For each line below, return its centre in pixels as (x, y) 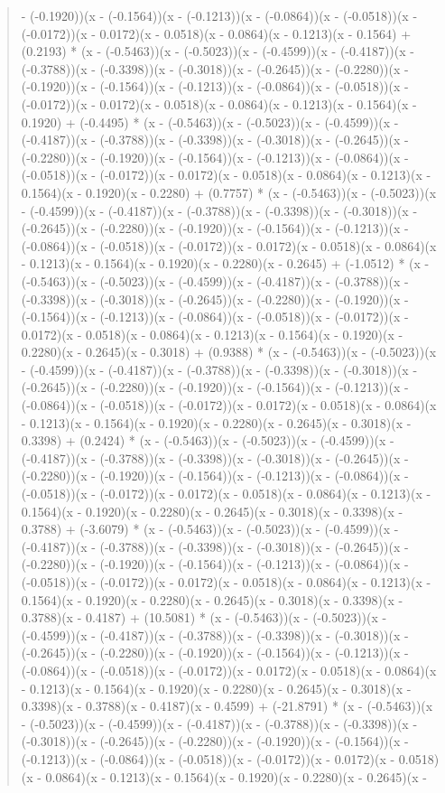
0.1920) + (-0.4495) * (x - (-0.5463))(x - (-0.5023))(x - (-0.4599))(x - (210, 121)
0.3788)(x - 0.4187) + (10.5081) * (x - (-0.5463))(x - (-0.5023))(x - (204, 617)
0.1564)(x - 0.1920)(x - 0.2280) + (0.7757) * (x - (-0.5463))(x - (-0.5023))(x (229, 192)
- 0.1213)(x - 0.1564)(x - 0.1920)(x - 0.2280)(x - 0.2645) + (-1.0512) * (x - (225, 263)
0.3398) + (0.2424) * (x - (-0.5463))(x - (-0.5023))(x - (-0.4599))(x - (208, 440)
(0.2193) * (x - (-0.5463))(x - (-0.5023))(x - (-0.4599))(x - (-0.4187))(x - (218, 51)
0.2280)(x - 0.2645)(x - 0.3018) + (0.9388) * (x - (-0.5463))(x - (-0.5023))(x (229, 352)
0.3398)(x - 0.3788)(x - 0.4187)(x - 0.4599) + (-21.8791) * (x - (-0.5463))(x (227, 706)
